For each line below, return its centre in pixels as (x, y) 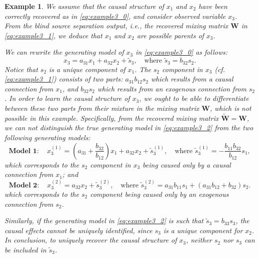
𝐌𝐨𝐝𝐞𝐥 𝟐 (23, 185)
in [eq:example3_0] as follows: (181, 52)
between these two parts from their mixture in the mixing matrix (102, 108)
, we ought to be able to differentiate (194, 98)
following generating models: (47, 137)
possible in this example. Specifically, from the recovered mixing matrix (112, 118)
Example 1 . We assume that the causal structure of (84, 6)
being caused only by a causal (187, 164)
